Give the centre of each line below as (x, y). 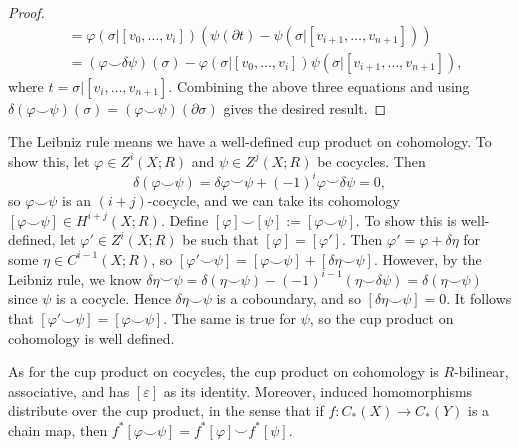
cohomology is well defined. (91, 337)
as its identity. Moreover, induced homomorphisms (318, 390)
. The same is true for (230, 318)
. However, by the (427, 258)
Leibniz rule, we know (75, 278)
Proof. (26, 12)
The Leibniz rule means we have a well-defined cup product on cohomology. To (250, 141)
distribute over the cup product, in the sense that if (166, 410)
